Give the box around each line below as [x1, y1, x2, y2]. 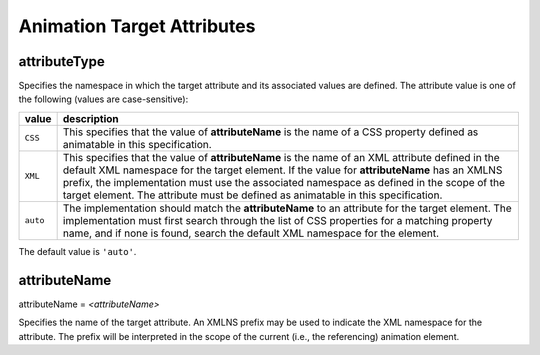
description [62, 111, 119, 125]
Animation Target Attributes [18, 15, 256, 37]
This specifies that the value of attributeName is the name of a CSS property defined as [62, 125, 479, 139]
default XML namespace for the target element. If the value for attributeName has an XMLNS [62, 163, 503, 177]
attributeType [18, 53, 105, 70]
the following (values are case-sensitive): [18, 93, 189, 105]
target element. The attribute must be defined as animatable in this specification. [62, 188, 443, 202]
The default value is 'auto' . [18, 245, 137, 257]
